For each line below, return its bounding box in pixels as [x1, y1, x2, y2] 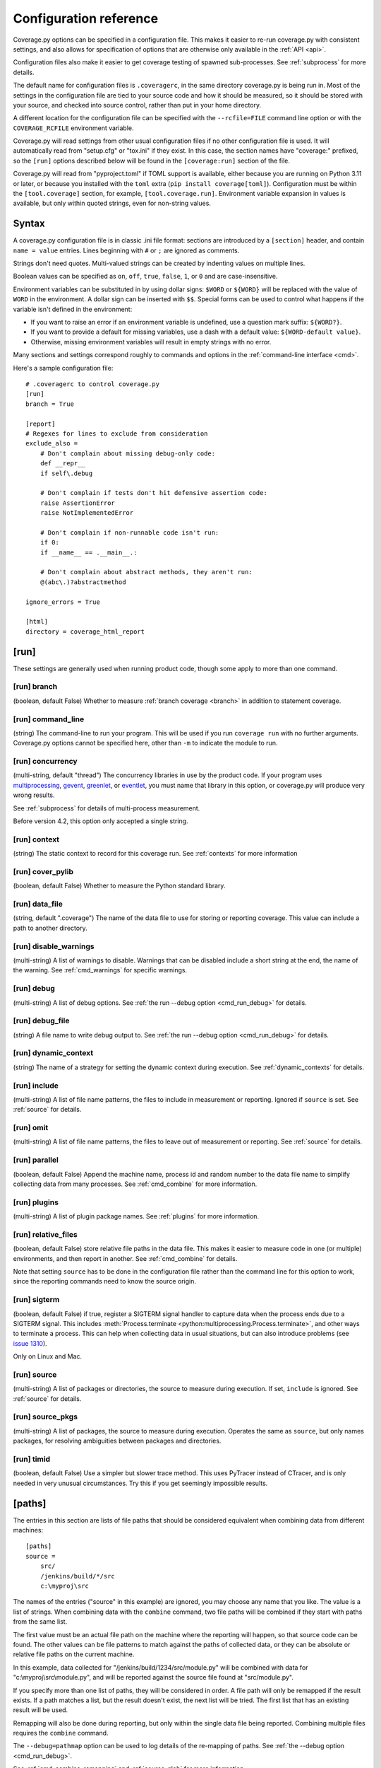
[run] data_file [13, 899, 63, 909]
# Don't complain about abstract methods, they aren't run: [40, 568, 253, 576]
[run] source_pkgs [13, 1412, 78, 1421]
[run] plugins [13, 1197, 59, 1207]
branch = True [25, 400, 74, 408]
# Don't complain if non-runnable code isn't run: [40, 528, 219, 537]
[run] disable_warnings [13, 941, 95, 951]
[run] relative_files [13, 1229, 78, 1239]
